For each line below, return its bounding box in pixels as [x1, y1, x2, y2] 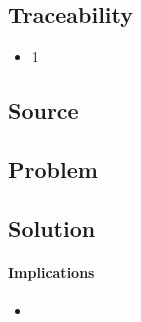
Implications [8, 261, 95, 282]
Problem [8, 153, 98, 184]
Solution [8, 212, 96, 243]
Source [8, 94, 79, 125]
